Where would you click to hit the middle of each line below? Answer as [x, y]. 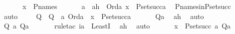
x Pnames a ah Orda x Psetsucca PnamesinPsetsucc [127, 6]
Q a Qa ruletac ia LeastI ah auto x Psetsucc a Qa [117, 26]
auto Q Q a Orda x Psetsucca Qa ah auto [104, 16]
